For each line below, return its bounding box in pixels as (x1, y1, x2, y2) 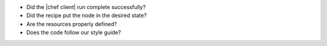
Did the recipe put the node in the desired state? (26, 12, 147, 19)
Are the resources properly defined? (26, 20, 117, 27)
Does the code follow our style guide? (26, 29, 121, 36)
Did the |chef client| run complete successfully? (26, 4, 146, 10)
